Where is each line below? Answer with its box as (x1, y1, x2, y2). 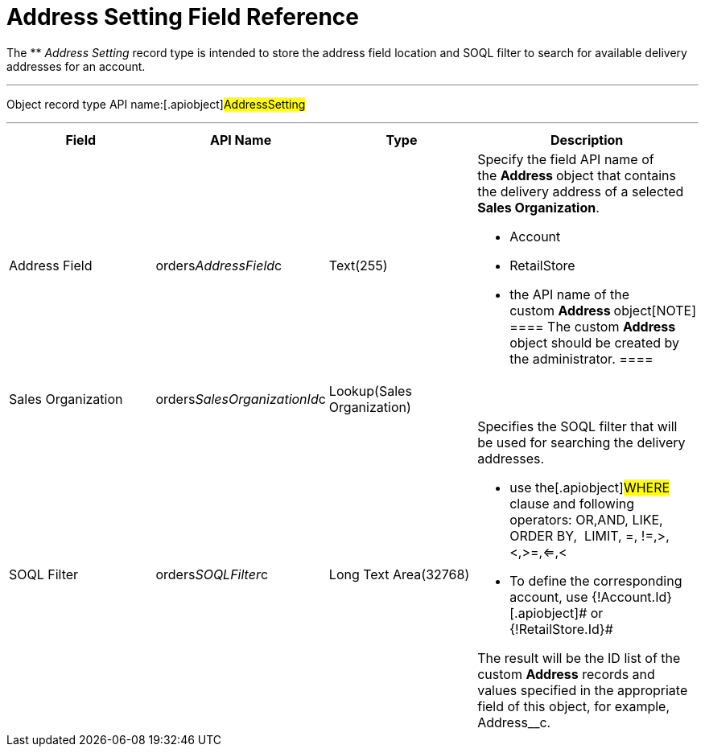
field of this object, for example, (477, 697, 670, 714)
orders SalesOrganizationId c (155, 390, 326, 407)
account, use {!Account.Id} (509, 588, 673, 605)
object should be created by (509, 334, 679, 351)
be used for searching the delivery (477, 434, 686, 451)
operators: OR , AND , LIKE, (509, 511, 663, 528)
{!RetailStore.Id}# (509, 620, 613, 637)
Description (550, 131, 624, 148)
